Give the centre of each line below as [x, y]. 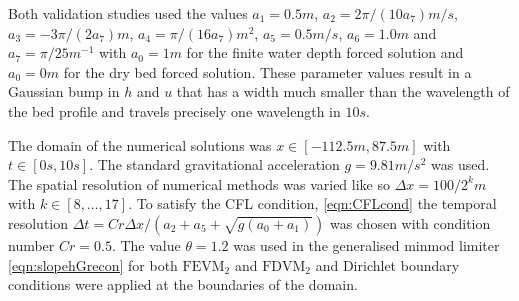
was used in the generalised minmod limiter [366, 244]
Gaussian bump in [64, 91]
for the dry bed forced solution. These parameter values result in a [267, 71]
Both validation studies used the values [128, 13]
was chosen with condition [410, 222]
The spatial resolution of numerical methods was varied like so [199, 183]
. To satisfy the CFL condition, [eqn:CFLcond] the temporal [312, 203]
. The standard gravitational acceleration [214, 164]
